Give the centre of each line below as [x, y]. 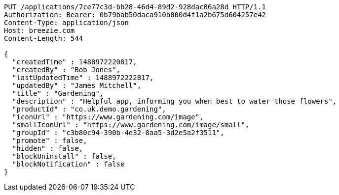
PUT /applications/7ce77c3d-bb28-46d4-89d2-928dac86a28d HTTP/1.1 [135, 7]
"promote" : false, [50, 140]
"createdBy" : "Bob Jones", [66, 70]
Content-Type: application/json [66, 23]
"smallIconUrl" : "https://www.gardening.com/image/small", [131, 125]
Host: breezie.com [39, 30]
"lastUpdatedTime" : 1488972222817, [83, 78]
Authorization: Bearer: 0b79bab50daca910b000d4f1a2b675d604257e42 [135, 15]
